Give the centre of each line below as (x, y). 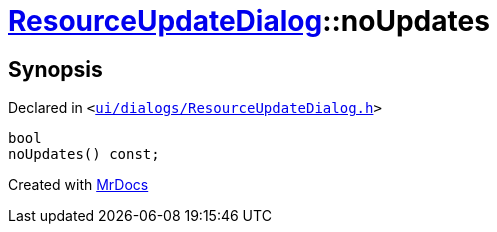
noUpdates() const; (84, 154)
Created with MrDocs (78, 185)
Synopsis (55, 69)
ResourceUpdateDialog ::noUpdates (249, 21)
